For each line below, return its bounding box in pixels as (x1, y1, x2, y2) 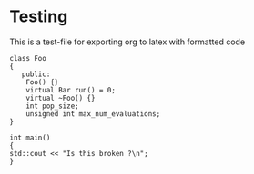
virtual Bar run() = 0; (25, 85, 117, 94)
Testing (9, 6, 68, 27)
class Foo (9, 53, 47, 63)
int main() (9, 133, 51, 142)
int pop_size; (25, 101, 79, 111)
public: (21, 70, 51, 79)
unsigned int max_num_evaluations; (25, 109, 161, 119)
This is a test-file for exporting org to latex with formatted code (9, 36, 246, 47)
